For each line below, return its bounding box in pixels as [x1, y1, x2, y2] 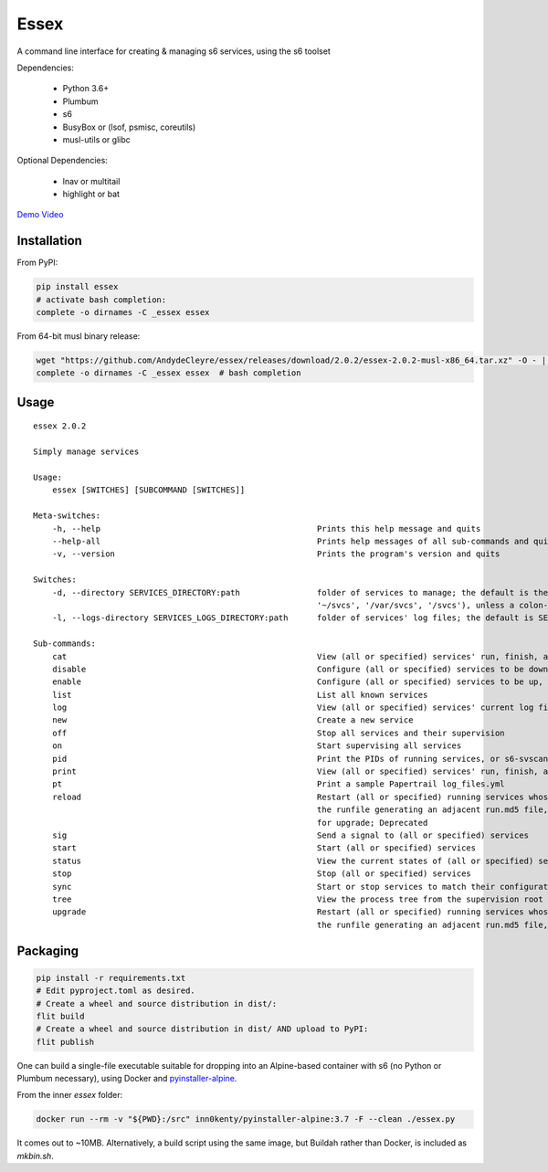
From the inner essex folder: [16, 1090, 123, 1101]
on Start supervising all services [51, 741, 462, 751]
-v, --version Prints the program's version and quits [51, 549, 501, 559]
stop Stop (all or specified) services [51, 869, 472, 879]
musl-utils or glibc [62, 133, 132, 145]
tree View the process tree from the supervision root [51, 893, 543, 904]
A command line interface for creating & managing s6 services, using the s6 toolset [16, 46, 331, 57]
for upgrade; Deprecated [316, 818, 428, 828]
